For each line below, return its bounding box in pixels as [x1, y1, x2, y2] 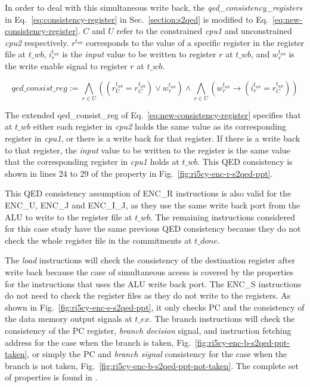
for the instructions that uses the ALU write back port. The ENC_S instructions [5, 277, 302, 290]
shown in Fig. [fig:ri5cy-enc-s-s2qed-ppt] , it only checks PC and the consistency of [5, 300, 305, 313]
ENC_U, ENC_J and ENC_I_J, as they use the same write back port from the [5, 199, 300, 211]
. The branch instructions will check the [149, 312, 295, 325]
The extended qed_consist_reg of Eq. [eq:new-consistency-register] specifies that [5, 108, 301, 121]
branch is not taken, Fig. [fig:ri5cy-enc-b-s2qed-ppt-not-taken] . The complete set [5, 359, 299, 371]
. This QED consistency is [197, 155, 293, 168]
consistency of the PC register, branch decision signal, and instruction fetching [5, 324, 292, 336]
